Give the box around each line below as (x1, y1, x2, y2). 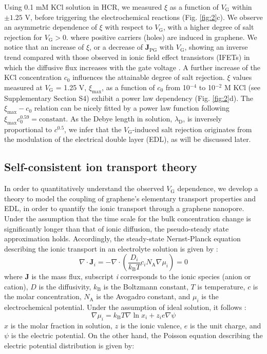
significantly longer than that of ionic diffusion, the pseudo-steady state (4, 223, 229, 234)
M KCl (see (224, 81, 260, 92)
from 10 (165, 81, 190, 92)
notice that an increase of (4, 41, 84, 52)
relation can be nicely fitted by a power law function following (34, 102, 230, 113)
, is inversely (183, 113, 222, 123)
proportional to (4, 123, 52, 134)
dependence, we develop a (177, 183, 258, 194)
